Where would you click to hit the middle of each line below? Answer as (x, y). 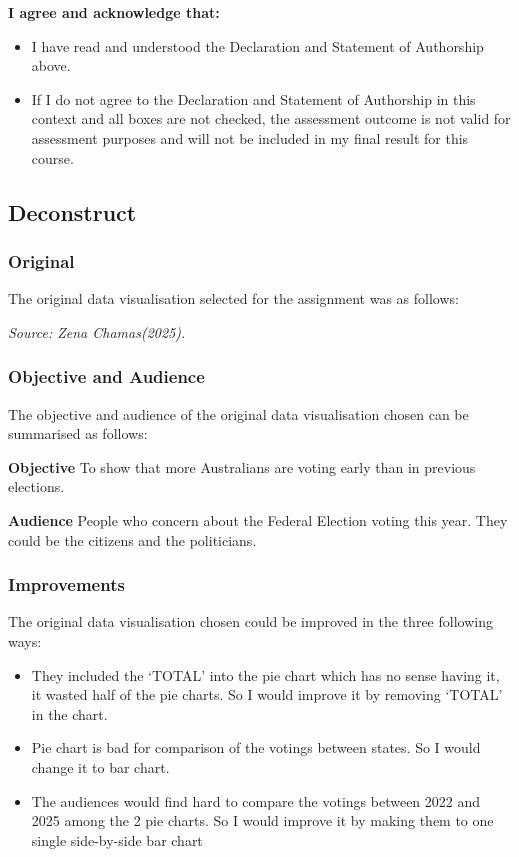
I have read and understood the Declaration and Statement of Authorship (257, 45)
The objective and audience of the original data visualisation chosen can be (238, 413)
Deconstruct (72, 211)
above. (51, 65)
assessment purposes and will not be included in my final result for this (250, 137)
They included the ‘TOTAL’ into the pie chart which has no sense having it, (265, 674)
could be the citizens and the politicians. (132, 539)
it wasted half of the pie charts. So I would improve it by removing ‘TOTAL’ (267, 694)
